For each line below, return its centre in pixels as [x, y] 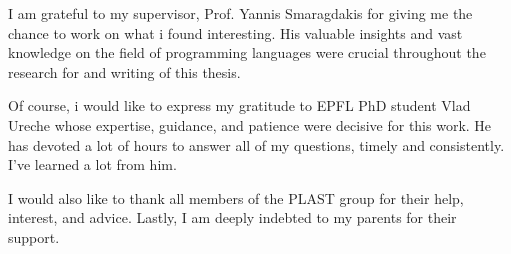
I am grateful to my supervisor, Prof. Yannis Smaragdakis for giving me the [240, 13]
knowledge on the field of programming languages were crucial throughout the [247, 52]
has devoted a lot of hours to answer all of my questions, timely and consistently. [256, 144]
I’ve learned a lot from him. [92, 164]
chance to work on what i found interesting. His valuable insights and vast [235, 32]
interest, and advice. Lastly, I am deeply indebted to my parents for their [232, 217]
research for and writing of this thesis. [124, 71]
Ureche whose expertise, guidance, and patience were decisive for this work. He [250, 124]
